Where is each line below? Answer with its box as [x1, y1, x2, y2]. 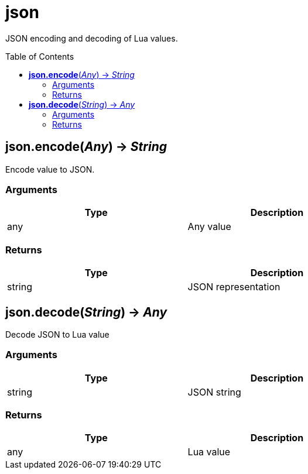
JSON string [187, 386, 241, 398]
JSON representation [187, 281, 280, 293]
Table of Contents [5, 51, 74, 61]
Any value [187, 221, 231, 233]
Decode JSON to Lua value [5, 329, 109, 339]
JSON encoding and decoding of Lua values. [5, 33, 178, 43]
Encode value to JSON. [5, 164, 95, 174]
